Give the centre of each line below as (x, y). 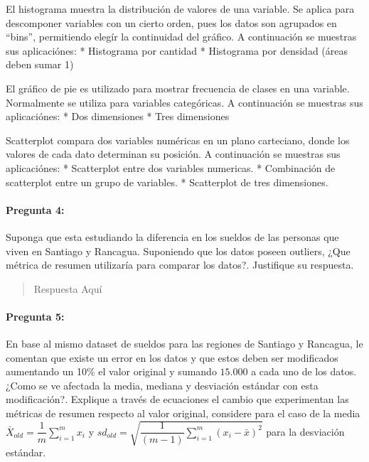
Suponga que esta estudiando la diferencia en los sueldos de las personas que (172, 236)
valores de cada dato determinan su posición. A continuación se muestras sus (173, 154)
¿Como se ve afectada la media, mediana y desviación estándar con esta (162, 385)
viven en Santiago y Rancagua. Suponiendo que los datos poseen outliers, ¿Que (178, 251)
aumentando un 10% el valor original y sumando (111, 371)
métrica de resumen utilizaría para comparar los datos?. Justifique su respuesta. (180, 265)
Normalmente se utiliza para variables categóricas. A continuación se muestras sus (184, 102)
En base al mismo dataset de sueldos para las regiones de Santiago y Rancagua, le (184, 344)
